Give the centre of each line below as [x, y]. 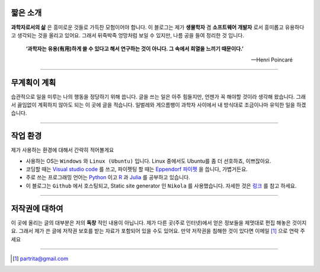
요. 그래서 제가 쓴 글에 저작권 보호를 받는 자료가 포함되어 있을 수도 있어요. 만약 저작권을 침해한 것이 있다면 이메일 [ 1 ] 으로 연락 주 [158, 231]
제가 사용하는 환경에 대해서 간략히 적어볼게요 [63, 150]
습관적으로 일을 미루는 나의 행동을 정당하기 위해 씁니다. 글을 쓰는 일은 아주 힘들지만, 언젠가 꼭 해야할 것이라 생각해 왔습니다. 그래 [159, 96]
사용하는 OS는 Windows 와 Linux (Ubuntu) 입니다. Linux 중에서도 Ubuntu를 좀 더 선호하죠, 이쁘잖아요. [148, 161]
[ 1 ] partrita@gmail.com [41, 258]
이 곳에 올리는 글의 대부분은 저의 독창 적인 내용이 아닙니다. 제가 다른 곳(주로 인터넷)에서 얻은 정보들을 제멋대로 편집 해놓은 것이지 [159, 222]
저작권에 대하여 [37, 208]
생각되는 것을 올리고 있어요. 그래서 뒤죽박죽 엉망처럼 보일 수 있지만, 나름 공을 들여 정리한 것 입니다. [130, 35]
